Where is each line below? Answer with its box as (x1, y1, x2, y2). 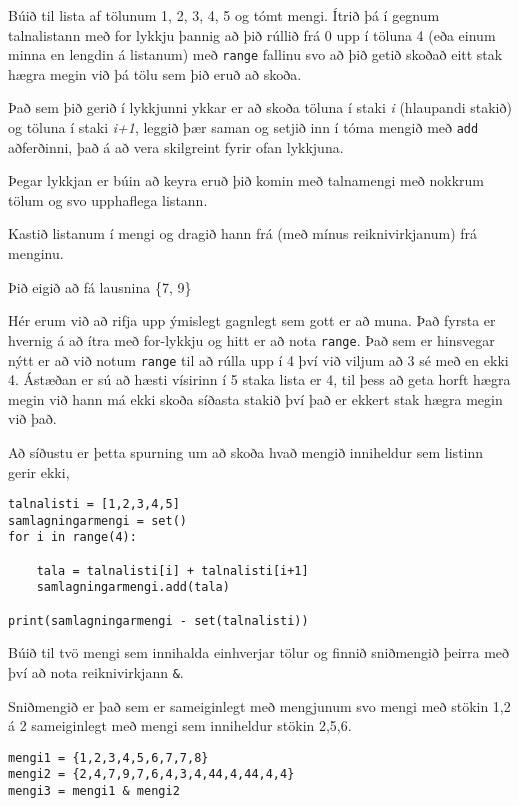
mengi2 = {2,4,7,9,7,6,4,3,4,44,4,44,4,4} (8, 767, 295, 782)
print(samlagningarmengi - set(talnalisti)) (8, 613, 309, 628)
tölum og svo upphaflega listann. (8, 189, 208, 210)
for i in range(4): (8, 530, 137, 545)
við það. (8, 408, 57, 429)
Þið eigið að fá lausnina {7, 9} (8, 276, 192, 297)
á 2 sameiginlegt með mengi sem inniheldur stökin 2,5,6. (8, 715, 352, 736)
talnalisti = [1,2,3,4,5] (8, 497, 180, 512)
